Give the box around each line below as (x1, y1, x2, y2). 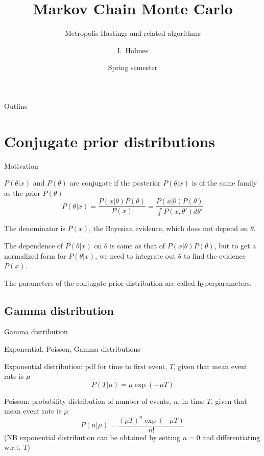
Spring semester (108, 62, 158, 73)
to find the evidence (183, 250, 246, 261)
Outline (4, 100, 28, 111)
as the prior (4, 187, 40, 198)
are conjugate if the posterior (69, 177, 161, 188)
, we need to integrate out (95, 250, 176, 261)
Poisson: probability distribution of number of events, (4, 395, 171, 406)
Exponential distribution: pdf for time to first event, (4, 360, 167, 371)
